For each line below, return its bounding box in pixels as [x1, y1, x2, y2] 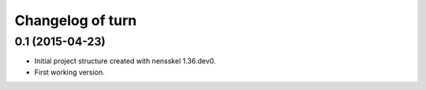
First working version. [34, 67, 106, 77]
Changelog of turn [14, 12, 137, 29]
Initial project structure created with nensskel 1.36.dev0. [34, 56, 216, 66]
